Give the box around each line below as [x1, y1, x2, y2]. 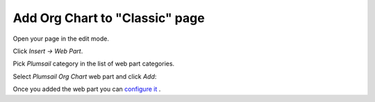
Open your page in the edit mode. [12, 34, 110, 43]
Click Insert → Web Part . [12, 47, 83, 55]
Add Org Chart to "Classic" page [12, 10, 205, 25]
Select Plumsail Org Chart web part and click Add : [12, 72, 157, 81]
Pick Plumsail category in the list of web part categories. [12, 59, 175, 68]
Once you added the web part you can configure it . [12, 85, 161, 93]
